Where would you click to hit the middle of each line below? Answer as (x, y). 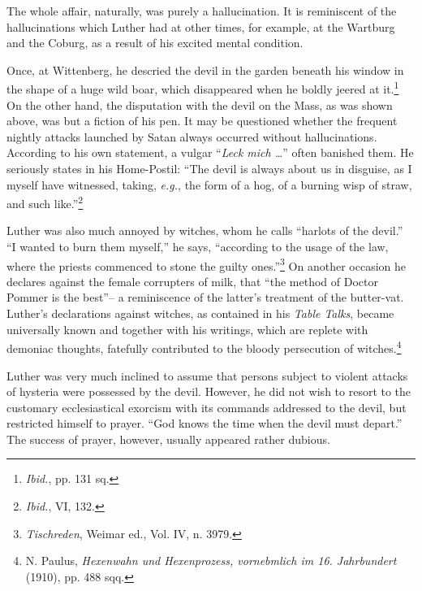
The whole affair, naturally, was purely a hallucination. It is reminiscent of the (202, 11)
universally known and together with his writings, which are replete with (187, 329)
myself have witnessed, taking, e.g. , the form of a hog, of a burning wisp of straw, (209, 184)
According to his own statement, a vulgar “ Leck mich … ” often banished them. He (210, 152)
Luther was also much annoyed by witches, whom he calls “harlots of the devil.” (205, 230)
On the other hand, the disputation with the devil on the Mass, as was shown (200, 104)
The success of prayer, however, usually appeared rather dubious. (168, 439)
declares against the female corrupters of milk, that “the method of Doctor (192, 281)
